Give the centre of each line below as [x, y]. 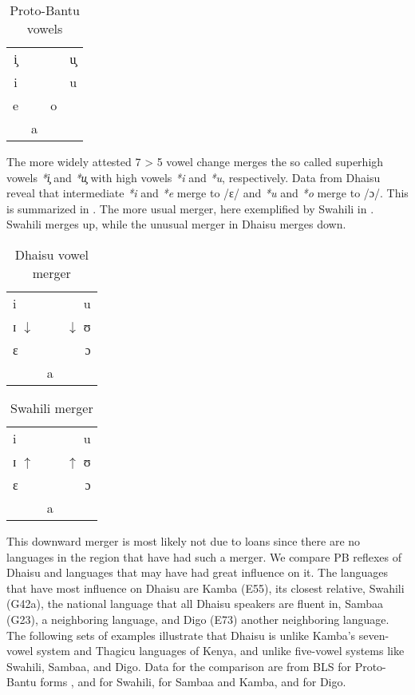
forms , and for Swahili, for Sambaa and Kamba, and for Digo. [193, 682]
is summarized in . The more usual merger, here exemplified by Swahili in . [190, 208]
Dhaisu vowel [51, 254]
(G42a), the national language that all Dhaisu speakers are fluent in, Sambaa [195, 604]
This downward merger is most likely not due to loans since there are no [184, 540]
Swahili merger [52, 407]
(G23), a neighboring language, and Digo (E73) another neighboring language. [198, 619]
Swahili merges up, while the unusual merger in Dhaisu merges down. [176, 224]
